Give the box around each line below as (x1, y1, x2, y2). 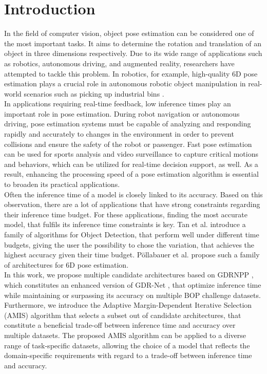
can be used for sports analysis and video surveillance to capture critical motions (4, 148, 259, 159)
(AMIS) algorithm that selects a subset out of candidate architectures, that (4, 309, 241, 320)
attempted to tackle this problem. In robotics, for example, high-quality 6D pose (4, 68, 258, 79)
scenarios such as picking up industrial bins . (24, 88, 164, 99)
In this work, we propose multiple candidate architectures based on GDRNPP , (4, 269, 254, 280)
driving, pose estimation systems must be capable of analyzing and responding (4, 118, 251, 129)
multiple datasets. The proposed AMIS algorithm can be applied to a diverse (4, 329, 246, 340)
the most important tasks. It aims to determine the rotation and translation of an (4, 38, 262, 48)
